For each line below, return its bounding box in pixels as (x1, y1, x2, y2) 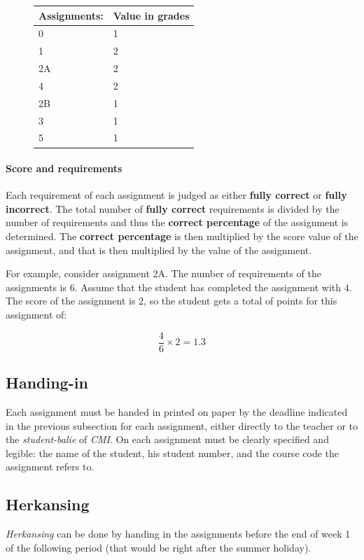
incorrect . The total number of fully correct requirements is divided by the (6, 201, 339, 216)
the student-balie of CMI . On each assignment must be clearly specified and (6, 432, 329, 447)
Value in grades (113, 8, 190, 22)
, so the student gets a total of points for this (143, 293, 337, 308)
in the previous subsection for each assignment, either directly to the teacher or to (6, 418, 358, 433)
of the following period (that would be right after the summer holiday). (6, 540, 311, 554)
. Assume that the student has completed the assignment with (74, 279, 342, 294)
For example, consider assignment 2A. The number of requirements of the (6, 266, 322, 281)
